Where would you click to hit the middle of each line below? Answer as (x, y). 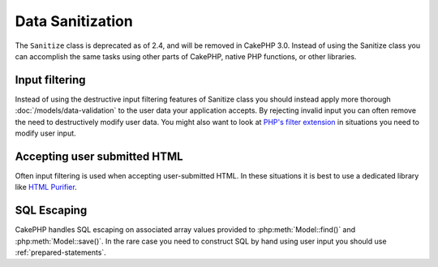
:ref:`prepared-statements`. (61, 252)
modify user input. (45, 133)
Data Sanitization (74, 21)
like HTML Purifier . (46, 187)
